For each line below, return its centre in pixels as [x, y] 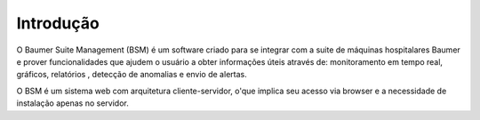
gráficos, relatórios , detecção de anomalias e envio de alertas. [132, 75]
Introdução [58, 23]
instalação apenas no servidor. [72, 103]
